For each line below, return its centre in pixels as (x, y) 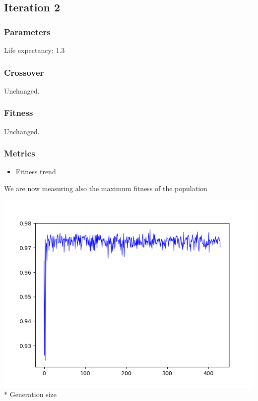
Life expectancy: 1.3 (34, 50)
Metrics (20, 153)
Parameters (27, 31)
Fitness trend (36, 172)
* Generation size (30, 394)
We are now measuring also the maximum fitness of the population (106, 188)
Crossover (24, 72)
